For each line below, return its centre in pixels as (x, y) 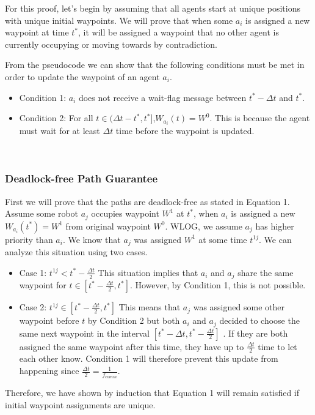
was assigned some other (239, 307)
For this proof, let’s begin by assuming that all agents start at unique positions (153, 8)
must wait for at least (60, 131)
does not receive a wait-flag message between (162, 97)
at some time (223, 239)
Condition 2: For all (56, 118)
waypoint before (49, 320)
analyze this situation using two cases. (76, 252)
